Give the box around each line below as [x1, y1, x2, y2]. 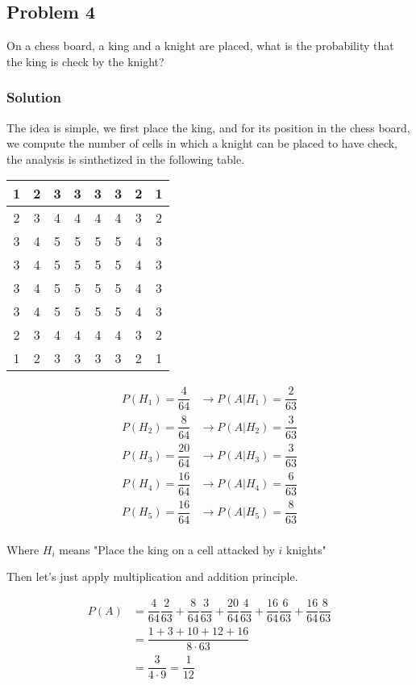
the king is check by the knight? [6, 52, 164, 69]
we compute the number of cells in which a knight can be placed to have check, [6, 135, 398, 152]
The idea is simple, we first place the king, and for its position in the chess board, [6, 119, 410, 136]
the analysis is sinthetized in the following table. [6, 150, 245, 167]
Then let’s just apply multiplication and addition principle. [6, 568, 298, 585]
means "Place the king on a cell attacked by [59, 541, 275, 558]
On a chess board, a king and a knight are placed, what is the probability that [6, 37, 394, 54]
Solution [6, 87, 61, 107]
